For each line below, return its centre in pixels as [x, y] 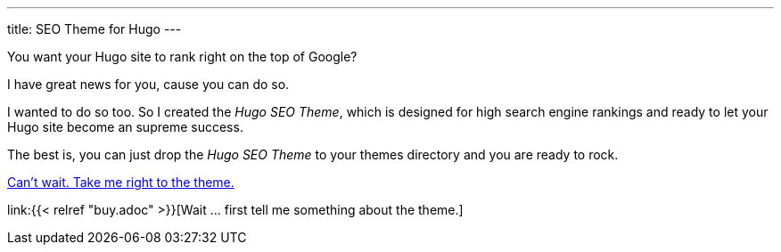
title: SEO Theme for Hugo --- [95, 29]
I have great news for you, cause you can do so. [148, 84]
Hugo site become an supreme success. [125, 127]
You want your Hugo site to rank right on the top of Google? [182, 57]
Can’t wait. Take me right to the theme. [121, 182]
